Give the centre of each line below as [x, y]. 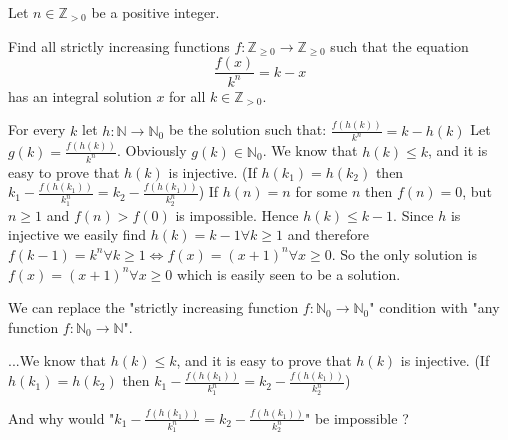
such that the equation [399, 45]
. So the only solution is [404, 253]
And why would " [61, 417]
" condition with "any [434, 307]
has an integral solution [80, 95]
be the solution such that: [247, 129]
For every [37, 129]
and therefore [328, 234]
